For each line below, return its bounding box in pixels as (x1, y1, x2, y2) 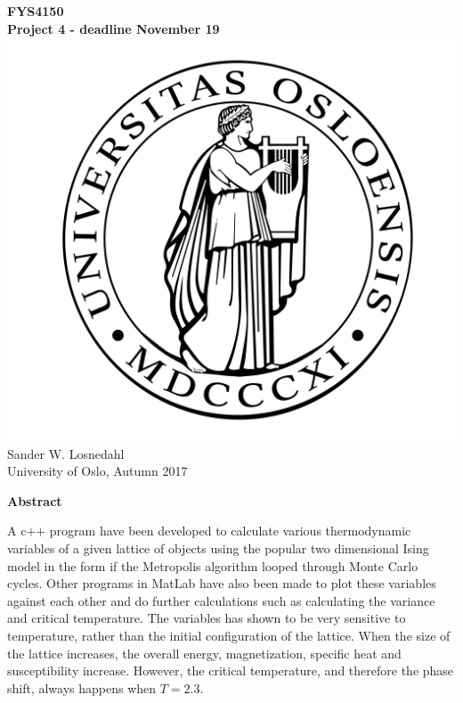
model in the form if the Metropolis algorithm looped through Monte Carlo (7, 556, 418, 575)
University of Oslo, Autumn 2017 (7, 462, 188, 480)
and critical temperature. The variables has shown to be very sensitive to (7, 609, 406, 627)
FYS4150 (7, 2, 64, 20)
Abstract (7, 491, 62, 510)
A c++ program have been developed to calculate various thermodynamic (7, 521, 411, 540)
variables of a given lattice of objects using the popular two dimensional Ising (7, 538, 429, 557)
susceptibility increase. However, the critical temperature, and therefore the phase (7, 661, 454, 680)
